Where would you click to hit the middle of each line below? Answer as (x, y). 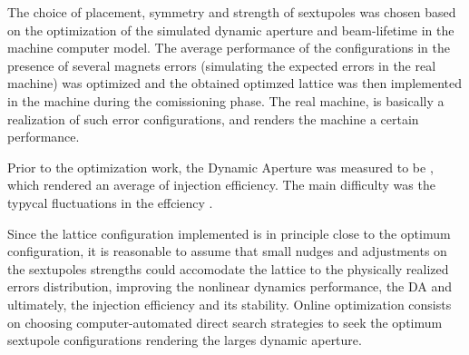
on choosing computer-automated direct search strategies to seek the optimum (225, 322)
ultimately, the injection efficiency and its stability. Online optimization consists (230, 304)
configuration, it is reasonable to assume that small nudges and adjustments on (227, 251)
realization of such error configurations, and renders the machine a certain (213, 118)
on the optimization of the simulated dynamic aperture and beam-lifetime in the (231, 30)
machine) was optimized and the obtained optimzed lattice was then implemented (235, 83)
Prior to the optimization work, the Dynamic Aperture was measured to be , (220, 167)
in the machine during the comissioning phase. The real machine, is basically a (226, 100)
